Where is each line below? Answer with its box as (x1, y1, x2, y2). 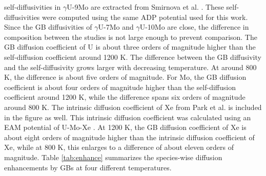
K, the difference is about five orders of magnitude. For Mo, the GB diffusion (4, 72, 247, 82)
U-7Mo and (98, 21, 134, 32)
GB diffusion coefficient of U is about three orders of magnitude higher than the (4, 41, 256, 52)
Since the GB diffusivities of (4, 21, 92, 32)
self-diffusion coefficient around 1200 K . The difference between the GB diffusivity (4, 51, 261, 62)
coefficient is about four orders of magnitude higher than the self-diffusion (4, 81, 236, 92)
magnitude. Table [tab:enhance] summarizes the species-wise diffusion (4, 151, 222, 162)
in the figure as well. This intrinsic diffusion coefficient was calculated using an (4, 112, 251, 122)
